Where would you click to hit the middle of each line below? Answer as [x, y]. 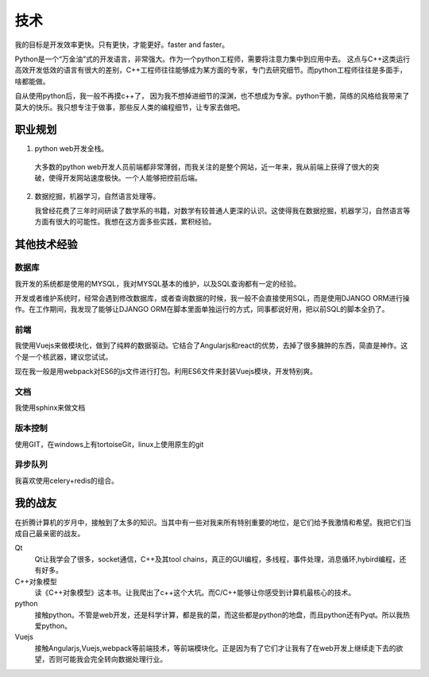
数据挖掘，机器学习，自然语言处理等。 [97, 196]
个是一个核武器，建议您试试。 [64, 356]
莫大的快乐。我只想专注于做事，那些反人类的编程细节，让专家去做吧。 [129, 107]
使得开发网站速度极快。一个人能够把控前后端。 [125, 178]
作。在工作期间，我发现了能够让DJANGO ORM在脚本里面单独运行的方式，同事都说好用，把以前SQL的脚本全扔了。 [202, 309]
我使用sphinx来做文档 [50, 408]
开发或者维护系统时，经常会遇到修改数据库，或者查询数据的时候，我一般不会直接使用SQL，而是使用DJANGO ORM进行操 [213, 298]
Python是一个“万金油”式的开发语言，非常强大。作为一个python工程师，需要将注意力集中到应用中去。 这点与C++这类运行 [213, 59]
